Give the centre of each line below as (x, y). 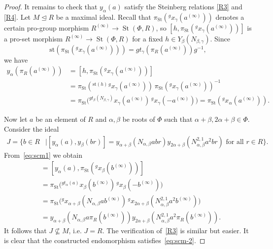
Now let (16, 119)
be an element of (61, 119)
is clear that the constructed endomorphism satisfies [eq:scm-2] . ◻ (105, 240)
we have (16, 59)
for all (235, 142)
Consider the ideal (32, 129)
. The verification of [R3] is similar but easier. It (175, 231)
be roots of (139, 119)
